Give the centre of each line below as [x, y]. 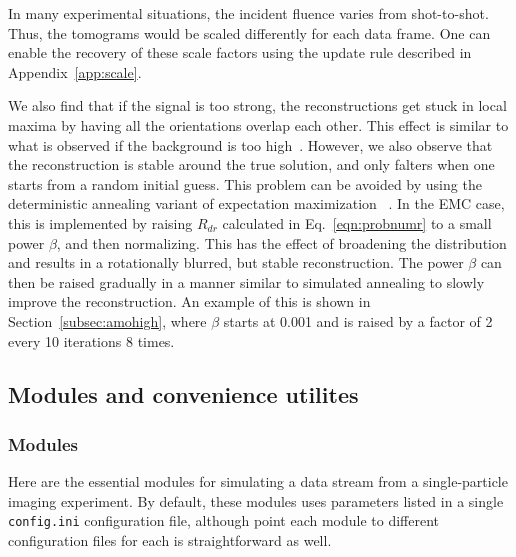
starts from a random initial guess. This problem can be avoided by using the [245, 183]
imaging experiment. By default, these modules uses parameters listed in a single [256, 500]
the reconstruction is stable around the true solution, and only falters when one [251, 164]
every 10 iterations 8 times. [91, 340]
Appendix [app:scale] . [75, 71]
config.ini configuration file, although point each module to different [224, 520]
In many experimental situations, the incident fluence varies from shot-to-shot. [248, 13]
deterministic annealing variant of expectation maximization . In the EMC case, [256, 203]
